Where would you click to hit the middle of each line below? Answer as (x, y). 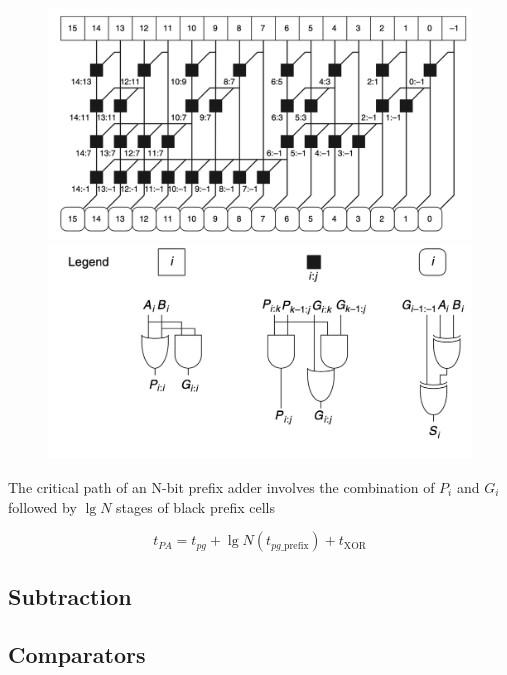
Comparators (77, 654)
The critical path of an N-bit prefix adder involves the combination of (221, 486)
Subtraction (70, 595)
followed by (42, 506)
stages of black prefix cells (195, 506)
